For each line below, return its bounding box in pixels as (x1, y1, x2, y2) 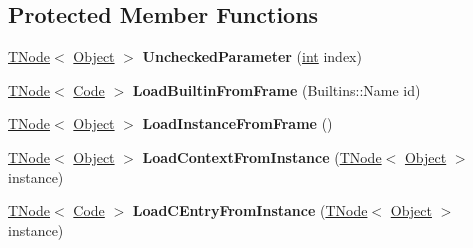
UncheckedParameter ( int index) (142, 46, 362, 67)
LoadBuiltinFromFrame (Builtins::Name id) (132, 79, 421, 100)
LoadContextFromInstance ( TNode (142, 146, 382, 167)
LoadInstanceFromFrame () (142, 113, 333, 134)
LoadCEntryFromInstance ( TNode (132, 200, 368, 221)
